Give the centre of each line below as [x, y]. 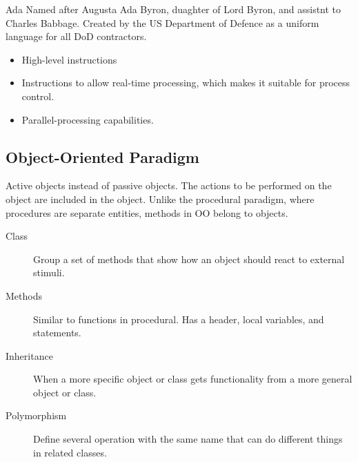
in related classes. [70, 452]
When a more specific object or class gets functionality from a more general [193, 379]
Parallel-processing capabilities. [88, 119]
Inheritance [29, 355]
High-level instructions [69, 59]
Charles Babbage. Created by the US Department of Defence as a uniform [162, 22]
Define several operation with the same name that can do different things [188, 439]
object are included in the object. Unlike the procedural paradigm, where [160, 199]
